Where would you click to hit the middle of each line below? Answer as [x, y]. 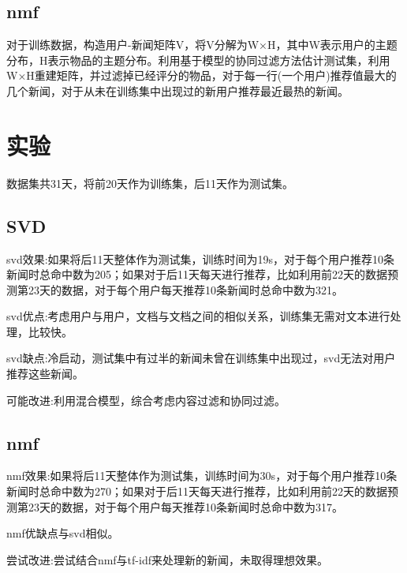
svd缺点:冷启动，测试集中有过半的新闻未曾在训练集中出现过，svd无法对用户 [201, 358]
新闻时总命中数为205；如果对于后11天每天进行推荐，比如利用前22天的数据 [197, 274]
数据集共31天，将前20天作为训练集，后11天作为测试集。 [150, 183]
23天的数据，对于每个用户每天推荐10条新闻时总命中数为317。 [185, 506]
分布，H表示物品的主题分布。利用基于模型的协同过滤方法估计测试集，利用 [198, 60]
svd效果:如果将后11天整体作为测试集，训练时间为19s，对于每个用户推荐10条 [201, 258]
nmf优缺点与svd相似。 [63, 533]
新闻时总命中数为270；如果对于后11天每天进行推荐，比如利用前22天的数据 [197, 491]
